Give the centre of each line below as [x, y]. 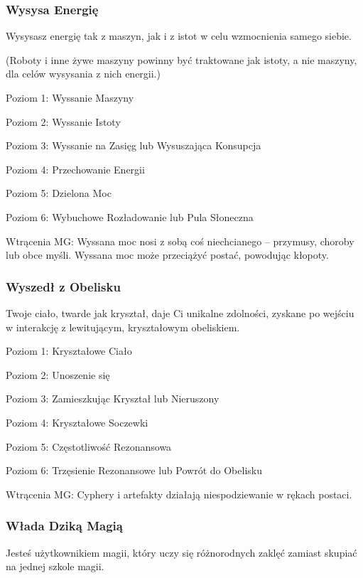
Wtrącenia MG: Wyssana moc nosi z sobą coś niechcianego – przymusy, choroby [180, 241]
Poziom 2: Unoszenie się [58, 374]
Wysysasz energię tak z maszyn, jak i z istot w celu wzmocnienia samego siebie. [179, 36]
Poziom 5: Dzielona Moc [59, 193]
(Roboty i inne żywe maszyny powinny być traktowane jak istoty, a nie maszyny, [181, 59]
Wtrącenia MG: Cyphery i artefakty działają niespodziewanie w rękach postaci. [179, 494]
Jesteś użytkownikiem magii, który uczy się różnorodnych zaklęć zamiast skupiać [181, 552]
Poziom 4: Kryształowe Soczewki [77, 422]
